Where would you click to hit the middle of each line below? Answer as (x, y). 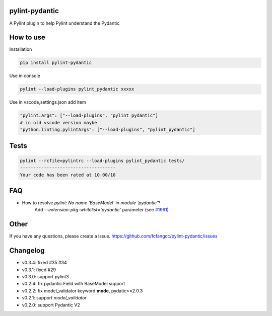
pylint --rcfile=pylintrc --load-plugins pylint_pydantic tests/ (102, 161)
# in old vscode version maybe (59, 123)
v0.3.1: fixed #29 (39, 270)
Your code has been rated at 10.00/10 (68, 175)
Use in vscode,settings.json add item (48, 102)
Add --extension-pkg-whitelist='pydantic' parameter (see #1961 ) (101, 210)
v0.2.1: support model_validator (54, 298)
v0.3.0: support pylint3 (45, 276)
